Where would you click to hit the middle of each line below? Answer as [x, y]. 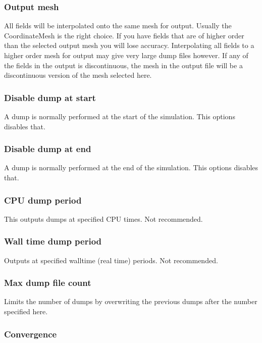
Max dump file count [48, 283]
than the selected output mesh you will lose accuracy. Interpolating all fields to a [129, 45]
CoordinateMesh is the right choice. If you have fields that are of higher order [124, 35]
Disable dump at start [50, 97]
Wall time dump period [53, 241]
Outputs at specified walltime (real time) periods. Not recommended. [111, 260]
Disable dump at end [48, 149]
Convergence [31, 334]
